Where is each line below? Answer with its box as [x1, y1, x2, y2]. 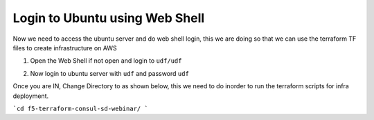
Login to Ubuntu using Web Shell [12, 10, 205, 26]
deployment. [12, 92, 48, 100]
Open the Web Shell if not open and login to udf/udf [30, 57, 182, 65]
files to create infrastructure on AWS [12, 43, 117, 52]
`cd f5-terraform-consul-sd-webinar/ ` [12, 104, 148, 112]
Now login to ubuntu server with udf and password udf [30, 69, 190, 77]
